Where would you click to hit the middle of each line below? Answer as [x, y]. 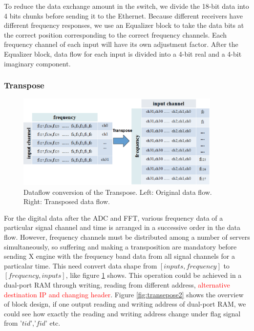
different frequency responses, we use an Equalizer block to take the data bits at [124, 25]
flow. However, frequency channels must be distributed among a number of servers [127, 237]
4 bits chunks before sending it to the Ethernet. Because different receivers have [123, 15]
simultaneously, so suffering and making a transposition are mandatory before [120, 246]
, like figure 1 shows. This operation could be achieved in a [154, 275]
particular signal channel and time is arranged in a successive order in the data [122, 227]
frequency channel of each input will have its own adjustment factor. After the [121, 44]
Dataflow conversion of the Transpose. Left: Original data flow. [118, 192]
